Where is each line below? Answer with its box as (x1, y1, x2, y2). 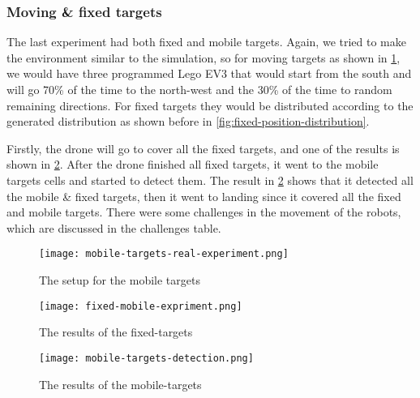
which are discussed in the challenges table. (6, 219, 221, 236)
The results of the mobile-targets (39, 375, 202, 392)
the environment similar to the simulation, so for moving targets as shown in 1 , (6, 49, 401, 66)
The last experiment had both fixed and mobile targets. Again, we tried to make (6, 33, 406, 50)
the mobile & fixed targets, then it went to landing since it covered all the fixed (6, 187, 401, 204)
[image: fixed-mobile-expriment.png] (39, 300, 242, 312)
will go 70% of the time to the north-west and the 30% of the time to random (6, 81, 392, 97)
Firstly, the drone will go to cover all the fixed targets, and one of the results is (6, 139, 400, 156)
